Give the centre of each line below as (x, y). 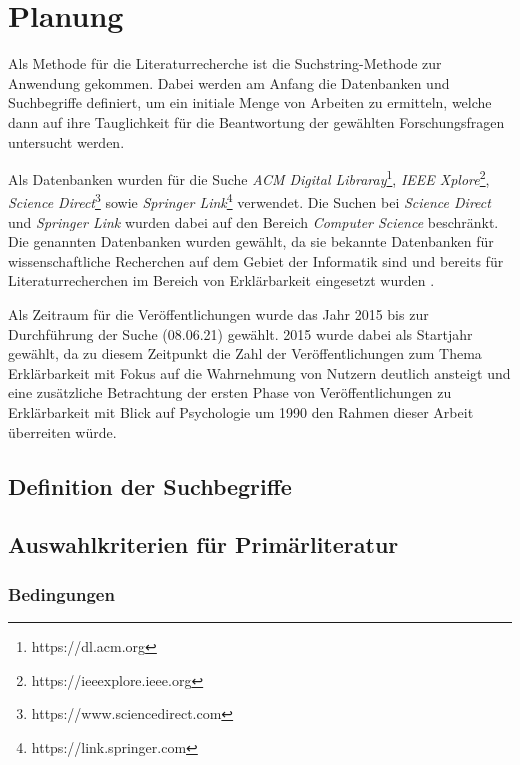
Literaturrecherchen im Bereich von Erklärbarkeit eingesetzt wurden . (221, 280)
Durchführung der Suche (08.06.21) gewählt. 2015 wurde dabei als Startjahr (240, 333)
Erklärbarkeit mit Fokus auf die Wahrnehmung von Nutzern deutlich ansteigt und (259, 372)
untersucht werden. (66, 141)
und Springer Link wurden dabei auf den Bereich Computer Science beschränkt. (253, 221)
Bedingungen (61, 593)
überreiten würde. (62, 431)
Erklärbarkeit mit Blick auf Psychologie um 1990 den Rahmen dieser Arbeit (241, 411)
